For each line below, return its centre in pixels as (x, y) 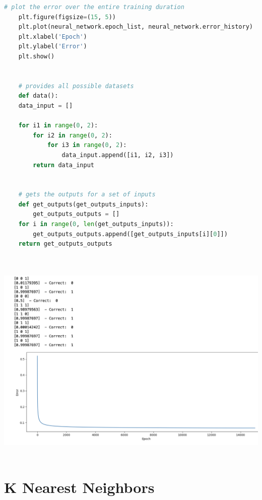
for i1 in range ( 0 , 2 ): (58, 126)
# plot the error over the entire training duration (94, 7)
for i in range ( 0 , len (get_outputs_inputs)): (96, 224)
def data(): (38, 96)
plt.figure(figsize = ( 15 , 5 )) (67, 17)
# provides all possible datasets (76, 86)
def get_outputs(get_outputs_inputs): (83, 204)
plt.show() (37, 56)
